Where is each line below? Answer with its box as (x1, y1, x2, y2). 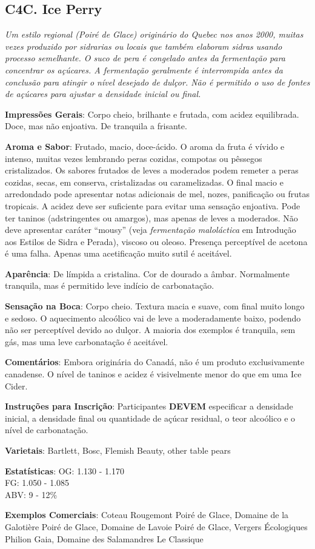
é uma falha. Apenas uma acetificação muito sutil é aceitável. (5, 247, 232, 260)
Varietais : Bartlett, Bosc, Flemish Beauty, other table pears (5, 444, 231, 457)
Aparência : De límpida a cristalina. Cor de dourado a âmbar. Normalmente (5, 267, 290, 280)
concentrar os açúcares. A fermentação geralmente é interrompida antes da (5, 63, 283, 76)
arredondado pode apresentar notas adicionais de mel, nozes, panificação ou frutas (5, 187, 310, 200)
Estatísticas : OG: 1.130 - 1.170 (5, 464, 124, 477)
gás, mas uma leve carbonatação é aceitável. (5, 335, 168, 348)
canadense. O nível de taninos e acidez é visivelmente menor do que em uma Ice (5, 368, 302, 380)
